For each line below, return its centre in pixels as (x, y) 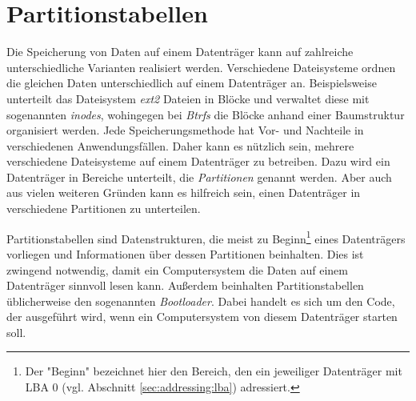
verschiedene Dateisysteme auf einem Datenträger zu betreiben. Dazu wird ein (198, 161)
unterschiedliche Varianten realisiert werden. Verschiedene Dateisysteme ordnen (201, 67)
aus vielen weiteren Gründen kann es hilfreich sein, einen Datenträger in (184, 192)
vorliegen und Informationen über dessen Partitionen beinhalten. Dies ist (185, 253)
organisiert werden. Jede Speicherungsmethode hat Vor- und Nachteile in (185, 130)
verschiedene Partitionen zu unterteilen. (104, 209)
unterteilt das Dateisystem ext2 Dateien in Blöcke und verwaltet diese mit (188, 98)
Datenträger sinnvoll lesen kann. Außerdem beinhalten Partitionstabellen (185, 285)
